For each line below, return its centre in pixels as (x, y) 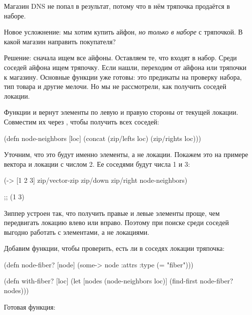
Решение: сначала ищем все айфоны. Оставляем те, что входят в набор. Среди (120, 58)
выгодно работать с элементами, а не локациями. (77, 232)
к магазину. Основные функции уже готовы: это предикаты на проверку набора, (123, 77)
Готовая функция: (30, 306)
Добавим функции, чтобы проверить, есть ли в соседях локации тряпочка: (114, 248)
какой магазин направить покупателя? (60, 41)
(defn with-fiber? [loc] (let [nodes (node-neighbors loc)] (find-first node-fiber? (119, 281)
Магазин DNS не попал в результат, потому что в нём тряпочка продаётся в (117, 6)
